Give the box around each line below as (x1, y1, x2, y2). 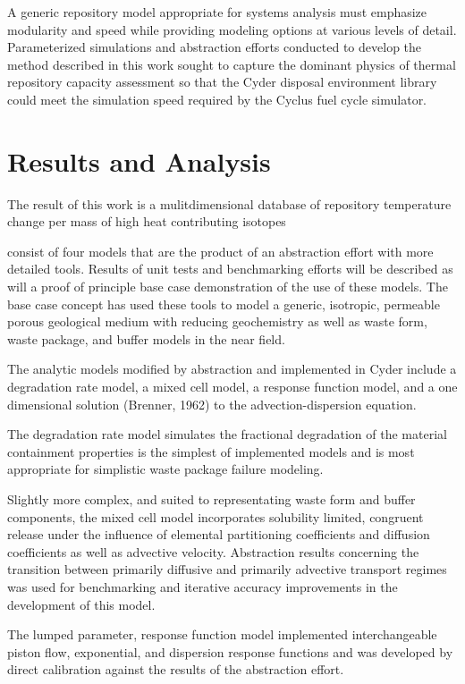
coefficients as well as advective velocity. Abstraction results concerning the (7, 542, 419, 561)
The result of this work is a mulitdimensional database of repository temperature (7, 194, 452, 213)
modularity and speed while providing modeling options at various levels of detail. (7, 20, 457, 38)
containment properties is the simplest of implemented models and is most (7, 442, 415, 460)
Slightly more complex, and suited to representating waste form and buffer (7, 490, 416, 508)
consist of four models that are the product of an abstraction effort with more (7, 241, 434, 260)
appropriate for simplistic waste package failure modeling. (7, 460, 324, 478)
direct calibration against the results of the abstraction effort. (7, 660, 344, 679)
